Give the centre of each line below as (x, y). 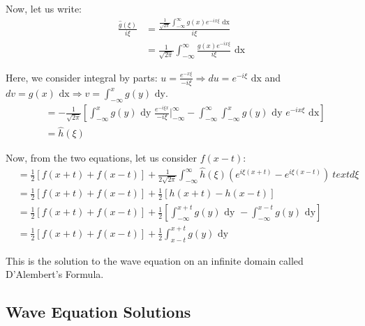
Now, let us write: (44, 8)
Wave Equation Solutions (98, 312)
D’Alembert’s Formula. (55, 274)
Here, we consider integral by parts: (82, 77)
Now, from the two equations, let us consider (102, 158)
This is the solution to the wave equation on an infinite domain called (155, 260)
